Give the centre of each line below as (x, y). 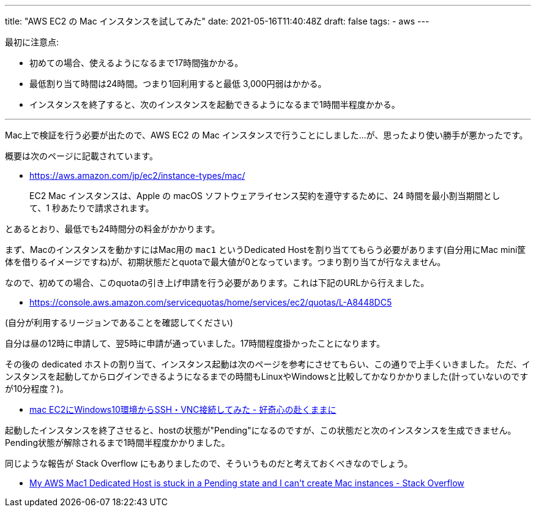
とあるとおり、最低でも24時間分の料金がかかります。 (113, 229)
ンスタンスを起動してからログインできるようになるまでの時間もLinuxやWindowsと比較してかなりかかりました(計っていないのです (267, 376)
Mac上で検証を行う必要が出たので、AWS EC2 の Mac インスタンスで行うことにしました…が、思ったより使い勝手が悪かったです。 (266, 135)
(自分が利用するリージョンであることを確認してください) (119, 322)
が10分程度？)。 (37, 389)
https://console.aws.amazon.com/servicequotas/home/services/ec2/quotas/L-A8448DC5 (211, 302)
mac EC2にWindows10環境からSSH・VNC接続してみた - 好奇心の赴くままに (183, 409)
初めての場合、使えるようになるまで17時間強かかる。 (136, 63)
